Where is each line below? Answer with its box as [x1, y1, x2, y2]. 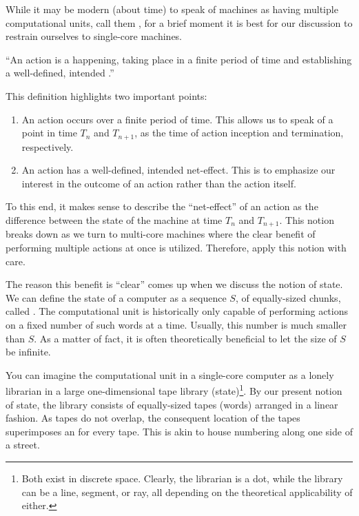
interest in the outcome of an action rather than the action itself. [21, 176, 296, 190]
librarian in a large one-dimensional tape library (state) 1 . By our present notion [6, 382, 342, 398]
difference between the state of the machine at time [6, 212, 223, 227]
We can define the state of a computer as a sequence [6, 290, 227, 305]
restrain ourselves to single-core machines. [6, 29, 183, 43]
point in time [21, 125, 77, 140]
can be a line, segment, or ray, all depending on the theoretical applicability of [21, 484, 353, 499]
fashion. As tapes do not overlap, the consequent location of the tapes [6, 411, 300, 425]
